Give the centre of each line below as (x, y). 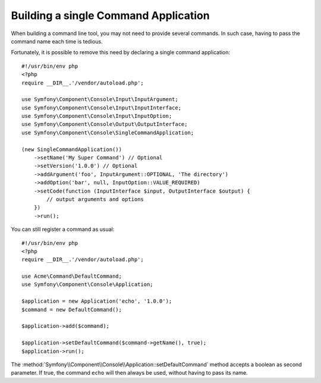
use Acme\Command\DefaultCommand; (72, 276)
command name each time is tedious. (57, 41)
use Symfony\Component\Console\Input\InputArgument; (100, 99)
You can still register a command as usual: (63, 230)
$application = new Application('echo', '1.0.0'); (97, 301)
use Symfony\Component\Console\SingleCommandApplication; (108, 133)
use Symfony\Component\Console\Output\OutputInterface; (105, 124)
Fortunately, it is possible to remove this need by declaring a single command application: (121, 52)
